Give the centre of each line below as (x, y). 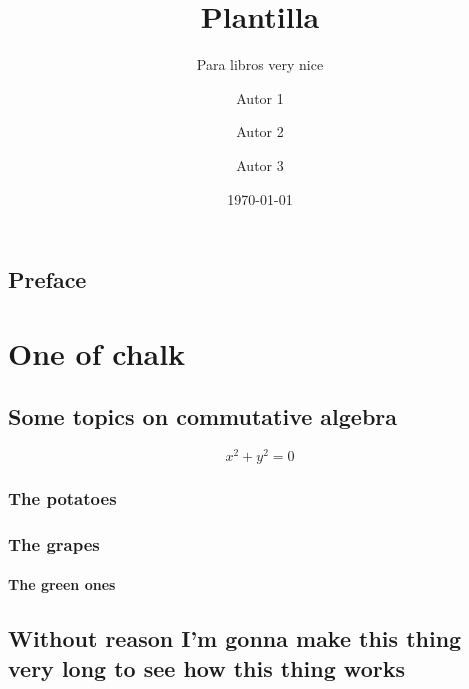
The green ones (62, 584)
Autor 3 (260, 164)
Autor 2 (260, 131)
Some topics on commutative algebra (203, 416)
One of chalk (97, 352)
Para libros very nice (260, 64)
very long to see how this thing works (206, 667)
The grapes (54, 543)
